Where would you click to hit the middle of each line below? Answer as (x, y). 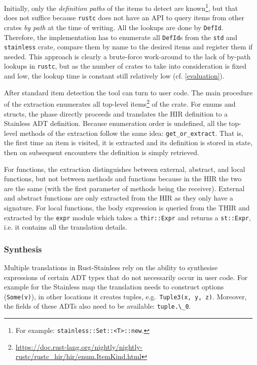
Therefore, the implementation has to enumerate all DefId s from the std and (121, 37)
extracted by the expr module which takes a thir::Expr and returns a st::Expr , (128, 217)
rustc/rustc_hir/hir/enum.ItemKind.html (78, 356)
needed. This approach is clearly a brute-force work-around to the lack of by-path (127, 56)
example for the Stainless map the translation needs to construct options (114, 287)
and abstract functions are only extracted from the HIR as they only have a (119, 198)
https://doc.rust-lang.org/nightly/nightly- (79, 346)
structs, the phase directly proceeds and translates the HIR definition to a (116, 113)
